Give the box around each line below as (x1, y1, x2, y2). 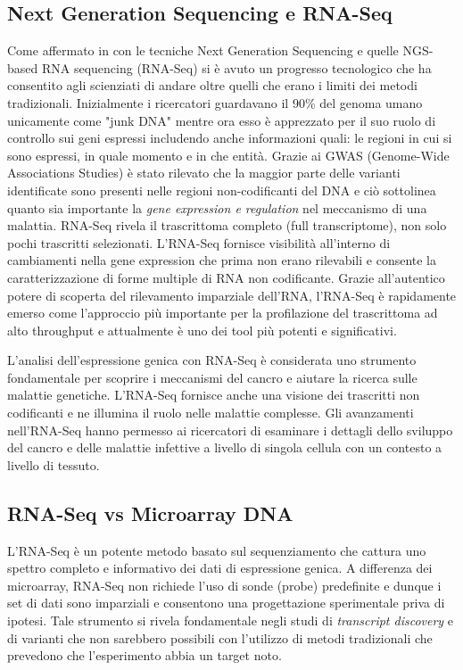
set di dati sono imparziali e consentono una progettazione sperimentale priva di (7, 593, 445, 612)
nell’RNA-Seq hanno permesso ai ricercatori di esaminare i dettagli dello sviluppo (7, 420, 453, 439)
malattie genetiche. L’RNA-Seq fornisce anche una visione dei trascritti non (7, 385, 420, 404)
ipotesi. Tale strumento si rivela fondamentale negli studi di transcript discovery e (7, 611, 454, 630)
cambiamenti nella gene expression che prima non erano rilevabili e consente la (7, 251, 437, 269)
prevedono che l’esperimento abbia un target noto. (7, 646, 282, 665)
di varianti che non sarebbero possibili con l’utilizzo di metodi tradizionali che (7, 628, 433, 647)
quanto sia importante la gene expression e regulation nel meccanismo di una (7, 198, 427, 217)
